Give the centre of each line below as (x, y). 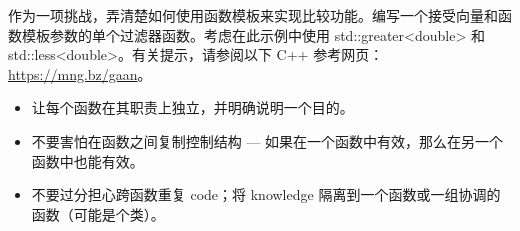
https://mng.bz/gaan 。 (80, 73)
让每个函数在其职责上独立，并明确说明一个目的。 (192, 107)
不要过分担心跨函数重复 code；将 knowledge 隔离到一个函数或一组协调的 (266, 194)
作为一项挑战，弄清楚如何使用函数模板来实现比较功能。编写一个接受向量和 (253, 15)
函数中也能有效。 (87, 160)
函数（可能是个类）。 (98, 213)
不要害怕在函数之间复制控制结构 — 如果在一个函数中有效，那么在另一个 (267, 140)
